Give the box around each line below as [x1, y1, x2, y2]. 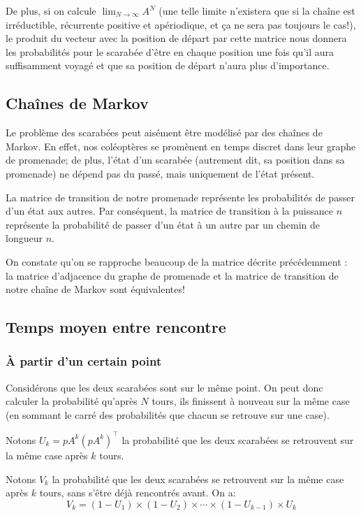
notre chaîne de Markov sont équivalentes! [6, 282, 185, 296]
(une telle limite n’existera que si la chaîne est [159, 3, 355, 17]
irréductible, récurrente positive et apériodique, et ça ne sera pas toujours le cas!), [6, 17, 356, 31]
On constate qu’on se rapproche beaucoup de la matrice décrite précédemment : [6, 254, 348, 268]
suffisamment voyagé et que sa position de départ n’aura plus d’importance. [6, 58, 330, 73]
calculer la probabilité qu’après [6, 394, 138, 408]
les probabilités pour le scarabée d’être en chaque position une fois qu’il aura [6, 44, 334, 59]
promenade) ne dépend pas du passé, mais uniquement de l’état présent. [6, 166, 315, 180]
